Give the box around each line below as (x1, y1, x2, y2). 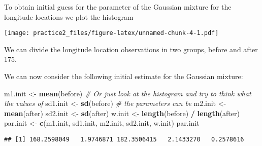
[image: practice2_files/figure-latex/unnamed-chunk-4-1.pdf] (4, 29, 219, 37)
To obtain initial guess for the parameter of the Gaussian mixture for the (4, 2, 232, 12)
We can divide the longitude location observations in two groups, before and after (4, 44, 258, 54)
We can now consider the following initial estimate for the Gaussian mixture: (4, 71, 243, 82)
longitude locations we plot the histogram (4, 11, 134, 22)
